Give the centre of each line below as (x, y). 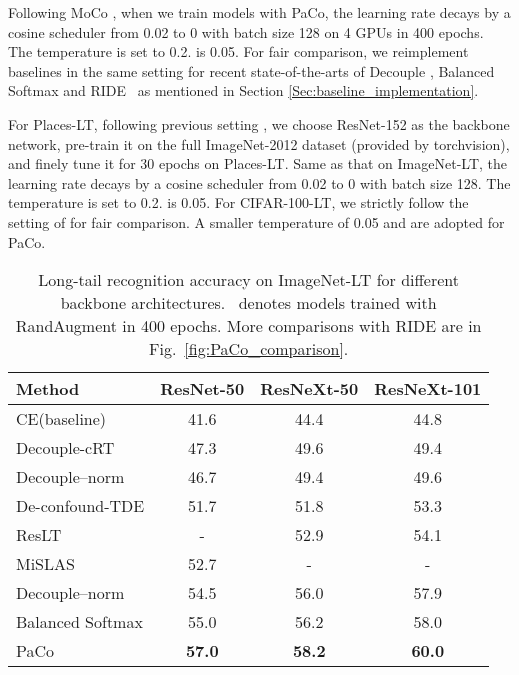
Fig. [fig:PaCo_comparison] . (249, 349)
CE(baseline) (61, 419)
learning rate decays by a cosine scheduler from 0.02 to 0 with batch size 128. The (259, 182)
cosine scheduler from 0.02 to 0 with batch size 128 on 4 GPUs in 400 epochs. (246, 31)
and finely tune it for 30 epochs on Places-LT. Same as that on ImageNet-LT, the (257, 163)
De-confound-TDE (80, 506)
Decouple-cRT (65, 448)
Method (48, 389)
